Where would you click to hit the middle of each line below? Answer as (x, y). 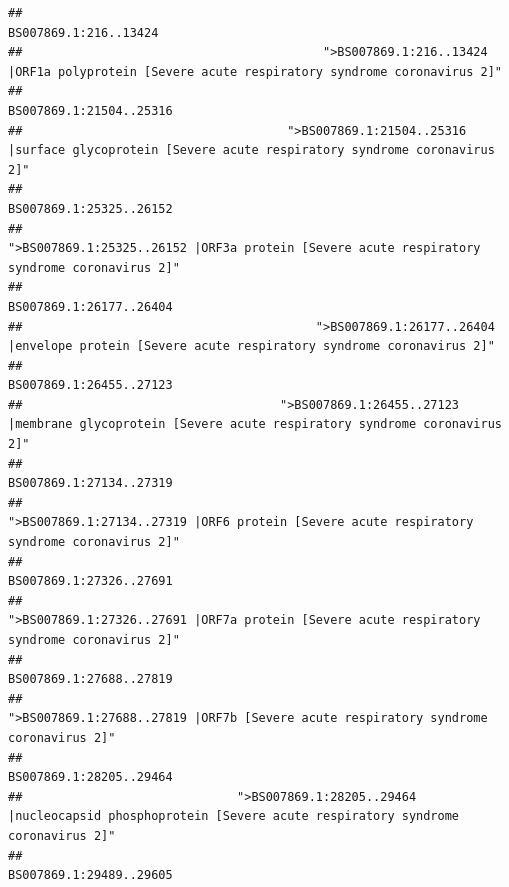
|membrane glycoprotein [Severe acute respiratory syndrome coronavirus (255, 424)
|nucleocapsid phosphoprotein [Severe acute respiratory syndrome (234, 816)
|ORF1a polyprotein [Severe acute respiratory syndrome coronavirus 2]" (255, 71)
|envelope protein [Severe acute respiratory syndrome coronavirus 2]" (251, 346)
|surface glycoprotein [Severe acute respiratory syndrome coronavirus (251, 150)
